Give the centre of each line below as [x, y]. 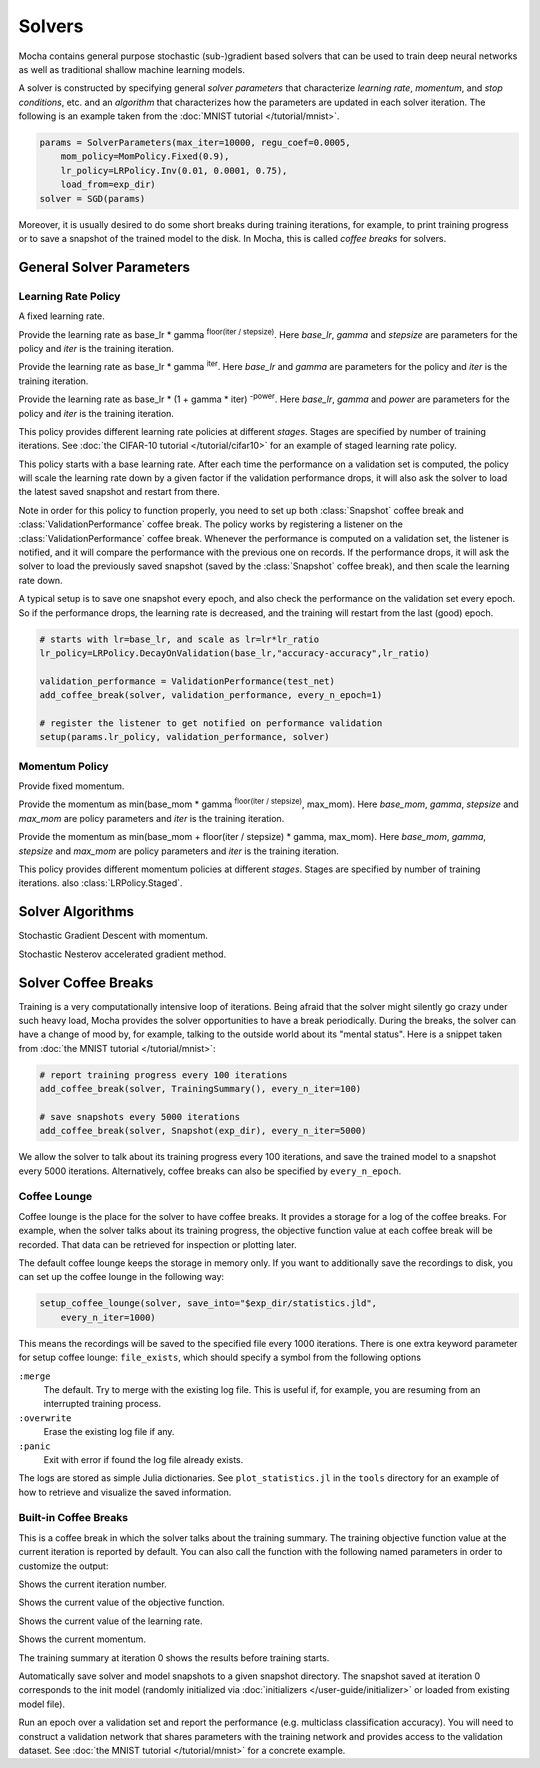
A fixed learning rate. [61, 316]
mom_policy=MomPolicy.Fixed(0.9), [145, 156]
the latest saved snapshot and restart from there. [119, 492]
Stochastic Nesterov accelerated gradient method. [122, 954]
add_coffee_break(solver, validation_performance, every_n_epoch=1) [211, 695]
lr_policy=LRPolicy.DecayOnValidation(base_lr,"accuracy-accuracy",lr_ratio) [234, 653]
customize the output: [63, 1566]
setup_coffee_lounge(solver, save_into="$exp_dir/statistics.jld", [208, 1303]
